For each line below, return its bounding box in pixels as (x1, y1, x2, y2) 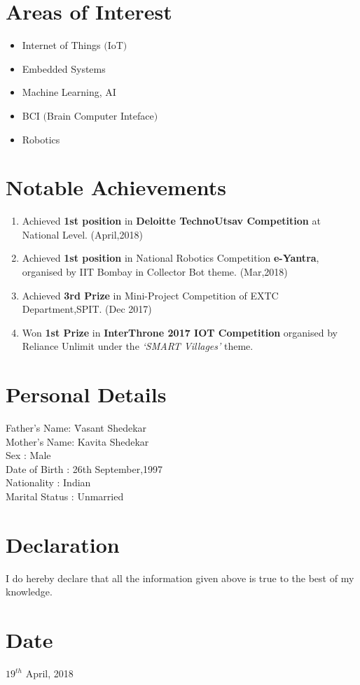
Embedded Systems (22, 61, 106, 76)
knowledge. (6, 584, 53, 599)
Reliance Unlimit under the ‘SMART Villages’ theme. (22, 339, 254, 353)
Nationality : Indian (6, 475, 91, 490)
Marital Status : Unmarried (6, 489, 124, 504)
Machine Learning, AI (22, 85, 116, 99)
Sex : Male (6, 448, 51, 462)
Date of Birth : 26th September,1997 (6, 461, 163, 476)
